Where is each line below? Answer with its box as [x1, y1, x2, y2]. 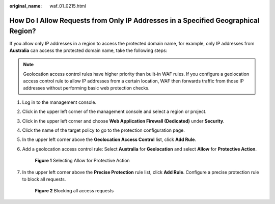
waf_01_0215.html [49, 3, 86, 9]
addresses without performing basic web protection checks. [23, 85, 150, 91]
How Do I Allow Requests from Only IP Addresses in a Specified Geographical [9, 16, 260, 25]
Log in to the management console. [22, 99, 97, 105]
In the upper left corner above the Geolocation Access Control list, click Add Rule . [22, 136, 196, 142]
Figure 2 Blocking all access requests [35, 188, 114, 194]
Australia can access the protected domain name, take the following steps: [9, 47, 168, 53]
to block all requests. [22, 176, 66, 182]
